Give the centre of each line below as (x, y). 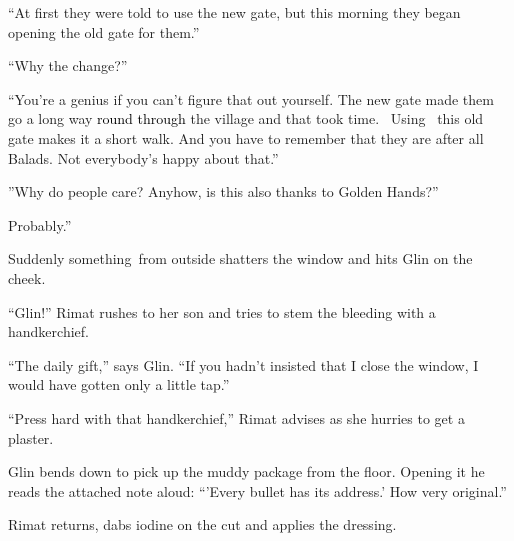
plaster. (31, 437)
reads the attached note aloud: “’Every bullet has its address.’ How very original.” (257, 490)
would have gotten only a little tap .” (119, 384)
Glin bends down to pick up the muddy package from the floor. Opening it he (246, 471)
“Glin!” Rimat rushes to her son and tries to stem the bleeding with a (222, 311)
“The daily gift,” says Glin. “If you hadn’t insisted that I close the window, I (243, 364)
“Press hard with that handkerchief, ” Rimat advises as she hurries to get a (236, 417)
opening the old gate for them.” (104, 31)
